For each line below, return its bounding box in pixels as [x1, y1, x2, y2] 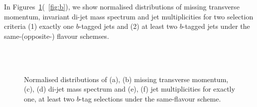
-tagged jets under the [182, 21, 250, 31]
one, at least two [24, 93, 75, 104]
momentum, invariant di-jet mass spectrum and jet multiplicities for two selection [4, 11, 254, 21]
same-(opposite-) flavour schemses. [4, 30, 109, 41]
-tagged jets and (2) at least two [79, 21, 178, 31]
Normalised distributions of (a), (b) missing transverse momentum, [24, 74, 229, 84]
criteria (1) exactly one [4, 21, 74, 31]
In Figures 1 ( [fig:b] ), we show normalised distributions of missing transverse [4, 1, 240, 11]
